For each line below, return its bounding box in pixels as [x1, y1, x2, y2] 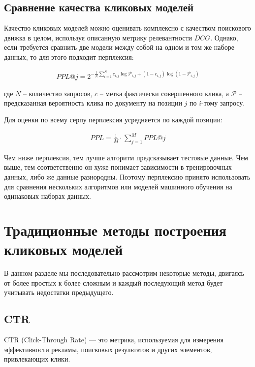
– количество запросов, [23, 88, 93, 98]
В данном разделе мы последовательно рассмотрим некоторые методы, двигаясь [4, 268, 244, 278]
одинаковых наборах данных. [4, 191, 92, 201]
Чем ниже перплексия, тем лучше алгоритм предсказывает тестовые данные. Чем [4, 152, 248, 162]
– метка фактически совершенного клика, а [99, 88, 229, 98]
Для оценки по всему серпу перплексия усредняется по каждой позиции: [4, 114, 223, 124]
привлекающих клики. [4, 354, 70, 364]
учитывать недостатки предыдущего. [4, 287, 114, 297]
